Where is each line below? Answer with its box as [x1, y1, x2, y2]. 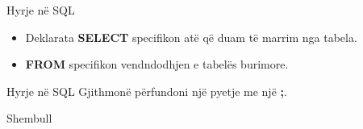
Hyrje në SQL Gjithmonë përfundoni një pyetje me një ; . [6, 82, 287, 99]
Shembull [6, 110, 52, 127]
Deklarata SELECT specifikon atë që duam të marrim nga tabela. [25, 28, 357, 45]
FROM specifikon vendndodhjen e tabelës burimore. [25, 56, 289, 73]
